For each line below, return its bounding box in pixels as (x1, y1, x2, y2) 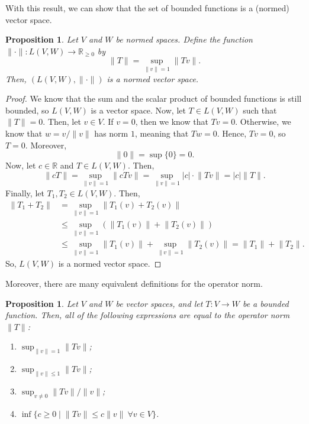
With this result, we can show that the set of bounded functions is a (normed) (5, 2, 289, 14)
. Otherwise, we (235, 115, 291, 128)
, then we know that (135, 115, 208, 128)
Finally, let (5, 186, 44, 199)
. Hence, (217, 127, 247, 139)
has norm (94, 127, 128, 139)
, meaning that (134, 127, 189, 139)
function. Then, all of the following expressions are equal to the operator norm (5, 309, 290, 321)
